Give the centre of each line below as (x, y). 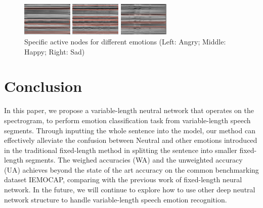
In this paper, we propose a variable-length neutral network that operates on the (129, 110)
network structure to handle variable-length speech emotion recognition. (116, 199)
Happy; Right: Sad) (55, 51)
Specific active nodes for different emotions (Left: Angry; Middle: (125, 41)
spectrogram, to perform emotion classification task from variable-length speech (127, 120)
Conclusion (43, 86)
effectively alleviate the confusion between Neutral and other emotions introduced (131, 140)
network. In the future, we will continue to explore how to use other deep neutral (130, 190)
